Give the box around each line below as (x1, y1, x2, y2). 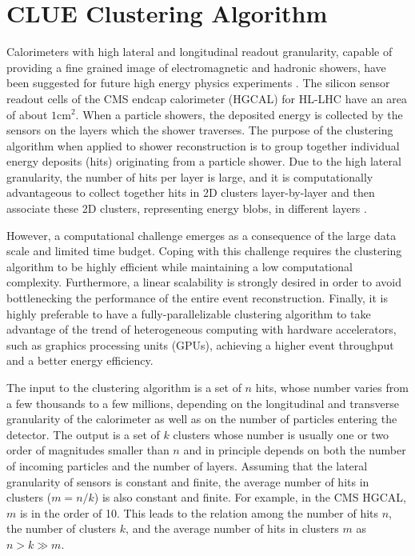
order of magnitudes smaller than (6, 442, 170, 458)
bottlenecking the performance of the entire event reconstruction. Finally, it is (6, 290, 388, 306)
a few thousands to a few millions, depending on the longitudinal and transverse (6, 394, 399, 411)
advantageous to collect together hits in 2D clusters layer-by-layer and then (6, 184, 375, 201)
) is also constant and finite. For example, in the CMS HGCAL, (94, 489, 406, 506)
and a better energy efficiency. (6, 352, 154, 369)
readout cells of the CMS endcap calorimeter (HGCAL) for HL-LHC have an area (6, 90, 408, 106)
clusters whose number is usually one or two (173, 426, 389, 442)
